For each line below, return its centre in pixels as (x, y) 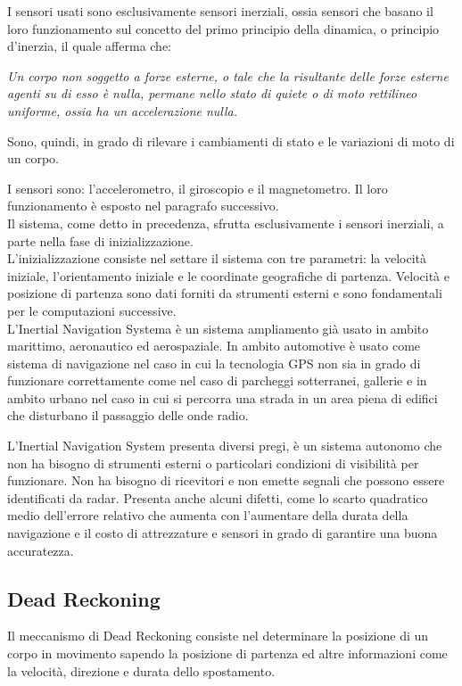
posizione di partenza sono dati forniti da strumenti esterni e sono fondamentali (225, 293)
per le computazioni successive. (92, 310)
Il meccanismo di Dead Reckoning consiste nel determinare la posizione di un (218, 636)
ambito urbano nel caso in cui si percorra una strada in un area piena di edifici (223, 397)
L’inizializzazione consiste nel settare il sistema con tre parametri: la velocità (217, 258)
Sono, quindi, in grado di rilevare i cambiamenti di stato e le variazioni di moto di (231, 141)
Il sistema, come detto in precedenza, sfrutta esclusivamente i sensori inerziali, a (226, 223)
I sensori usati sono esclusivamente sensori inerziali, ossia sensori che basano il (220, 11)
